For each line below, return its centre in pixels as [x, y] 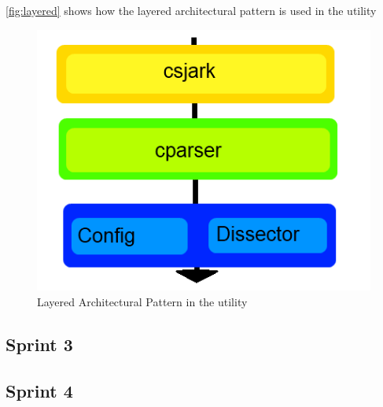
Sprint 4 [39, 390]
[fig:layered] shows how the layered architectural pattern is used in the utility [191, 10]
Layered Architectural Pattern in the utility [142, 301]
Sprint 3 [39, 344]
